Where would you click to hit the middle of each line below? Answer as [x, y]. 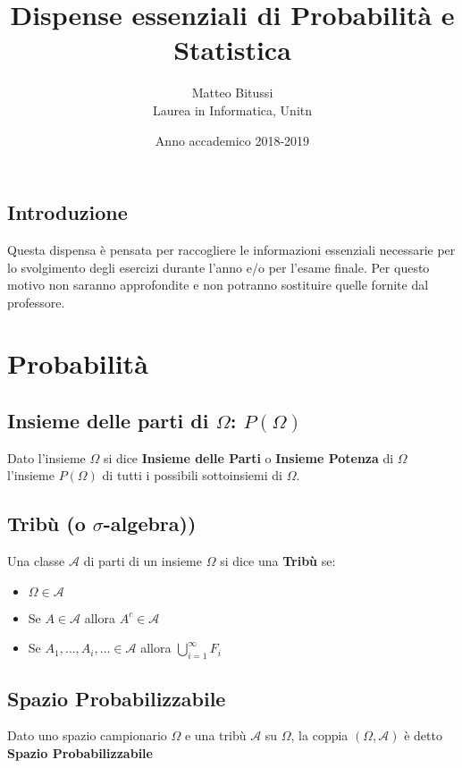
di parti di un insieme [143, 561]
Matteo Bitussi [232, 93]
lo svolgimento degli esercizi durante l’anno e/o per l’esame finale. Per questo [218, 267]
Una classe [36, 561]
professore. [36, 302]
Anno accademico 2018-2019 [232, 140]
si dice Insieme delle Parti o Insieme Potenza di [248, 457]
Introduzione [67, 212]
